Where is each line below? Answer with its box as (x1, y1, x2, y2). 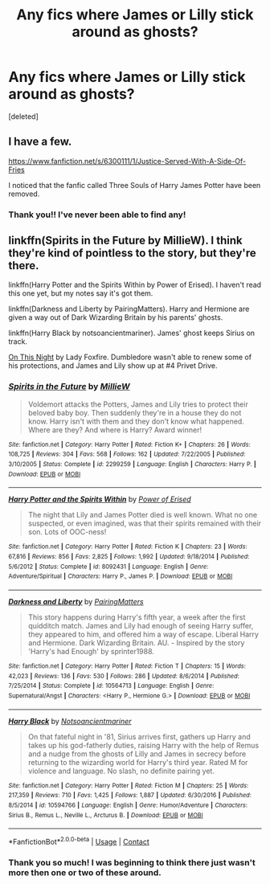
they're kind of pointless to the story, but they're (8, 247, 256, 260)
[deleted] (8, 111, 39, 121)
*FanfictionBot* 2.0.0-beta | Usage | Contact (8, 836, 150, 846)
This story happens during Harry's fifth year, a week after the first (27, 612, 246, 622)
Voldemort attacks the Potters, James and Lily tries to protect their (27, 399, 249, 409)
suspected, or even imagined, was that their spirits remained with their (27, 518, 262, 528)
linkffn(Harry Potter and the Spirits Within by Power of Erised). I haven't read (8, 280, 262, 290)
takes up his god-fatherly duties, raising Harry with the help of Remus (27, 740, 260, 750)
